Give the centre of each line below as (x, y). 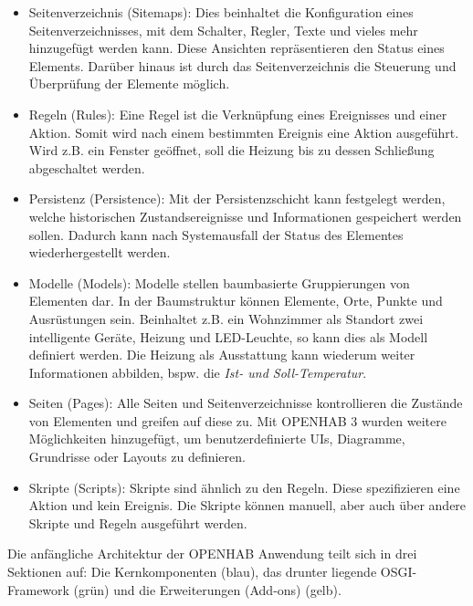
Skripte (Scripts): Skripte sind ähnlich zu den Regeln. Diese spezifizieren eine (244, 487)
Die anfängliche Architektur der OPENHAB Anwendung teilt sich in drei (212, 554)
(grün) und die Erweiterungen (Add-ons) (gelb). (207, 589)
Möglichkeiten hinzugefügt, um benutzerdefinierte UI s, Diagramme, (217, 439)
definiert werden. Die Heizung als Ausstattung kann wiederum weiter (222, 355)
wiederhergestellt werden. (100, 252)
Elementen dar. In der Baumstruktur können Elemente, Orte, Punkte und (236, 301)
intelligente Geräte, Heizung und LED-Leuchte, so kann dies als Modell (228, 336)
